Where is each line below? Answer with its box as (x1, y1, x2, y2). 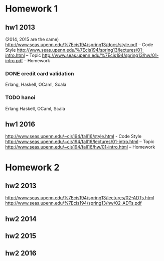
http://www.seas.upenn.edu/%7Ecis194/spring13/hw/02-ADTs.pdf (5, 200, 142, 206)
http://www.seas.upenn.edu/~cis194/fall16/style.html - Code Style (5, 134, 142, 140)
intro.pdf (5, 58, 24, 63)
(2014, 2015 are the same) (5, 36, 59, 42)
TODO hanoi (5, 94, 36, 101)
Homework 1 (5, 3, 58, 15)
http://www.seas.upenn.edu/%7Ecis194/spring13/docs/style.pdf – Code (5, 42, 153, 48)
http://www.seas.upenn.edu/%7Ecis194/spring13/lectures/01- (17, 47, 144, 53)
